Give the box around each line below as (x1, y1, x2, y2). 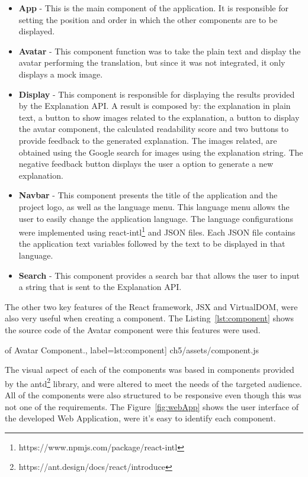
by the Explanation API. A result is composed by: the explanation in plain (18, 99, 291, 112)
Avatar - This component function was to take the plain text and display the (18, 44, 301, 57)
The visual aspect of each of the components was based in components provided (5, 363, 294, 376)
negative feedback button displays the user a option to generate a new (18, 157, 274, 170)
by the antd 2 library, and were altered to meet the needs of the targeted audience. (5, 375, 302, 389)
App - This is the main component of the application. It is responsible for (18, 2, 288, 14)
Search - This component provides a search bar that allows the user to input (18, 269, 300, 281)
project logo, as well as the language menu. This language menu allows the (18, 200, 290, 212)
